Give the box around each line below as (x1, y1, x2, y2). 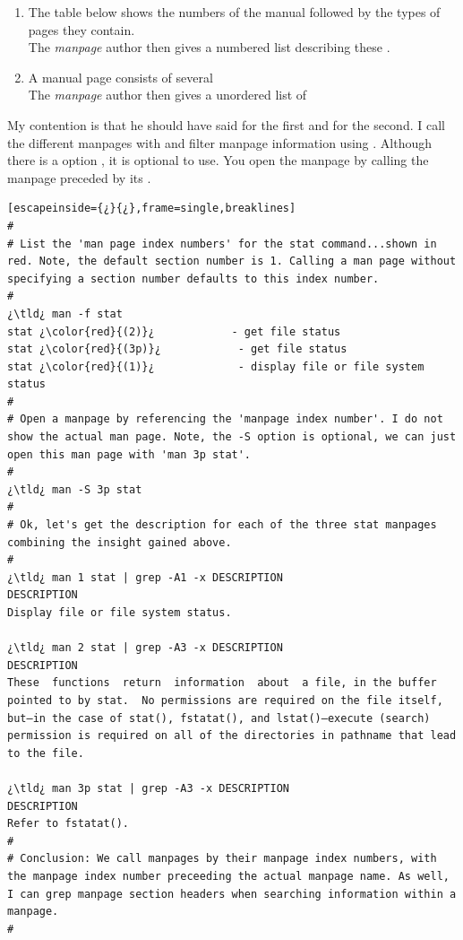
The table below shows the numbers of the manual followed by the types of (28, 3, 441, 21)
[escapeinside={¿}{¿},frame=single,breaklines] (7, 202, 296, 215)
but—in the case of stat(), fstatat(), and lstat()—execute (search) (7, 711, 431, 725)
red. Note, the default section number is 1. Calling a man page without (7, 255, 457, 268)
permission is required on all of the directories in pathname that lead (7, 729, 457, 743)
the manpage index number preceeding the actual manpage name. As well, (7, 869, 450, 883)
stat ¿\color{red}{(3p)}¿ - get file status (7, 343, 347, 356)
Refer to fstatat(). (7, 817, 130, 831)
